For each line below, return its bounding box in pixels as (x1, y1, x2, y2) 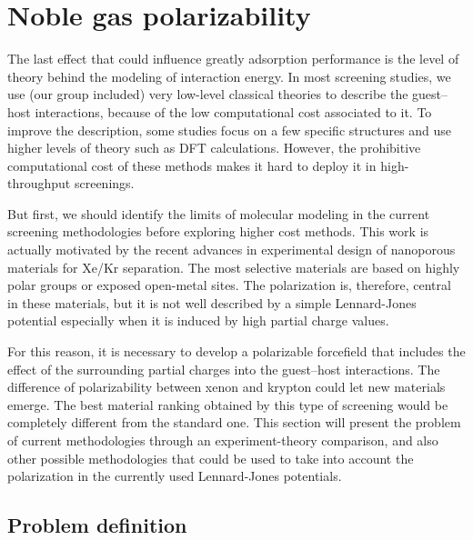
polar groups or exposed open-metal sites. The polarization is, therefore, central (7, 275, 451, 295)
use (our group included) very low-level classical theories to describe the (7, 85, 408, 104)
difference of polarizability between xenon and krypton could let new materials (7, 377, 446, 396)
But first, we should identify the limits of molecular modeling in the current (7, 204, 430, 223)
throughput (7, 174, 71, 193)
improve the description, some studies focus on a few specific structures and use (7, 120, 452, 139)
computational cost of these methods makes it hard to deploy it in (7, 155, 377, 175)
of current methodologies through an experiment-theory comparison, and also (7, 431, 438, 449)
